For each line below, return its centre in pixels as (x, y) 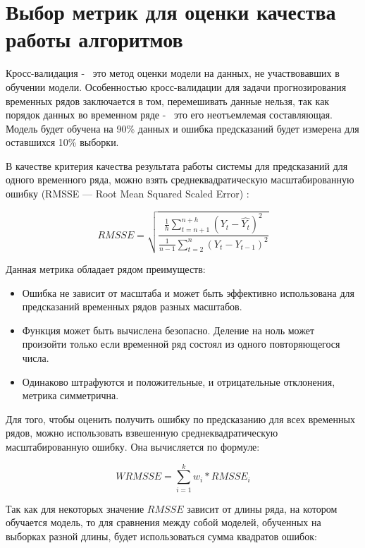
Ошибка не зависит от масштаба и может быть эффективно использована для (188, 292)
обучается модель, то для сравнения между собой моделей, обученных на (163, 522)
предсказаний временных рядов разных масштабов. (132, 306)
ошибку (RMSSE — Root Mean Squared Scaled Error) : (128, 194)
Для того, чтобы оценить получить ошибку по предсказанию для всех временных (180, 419)
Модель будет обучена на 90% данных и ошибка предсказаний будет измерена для (182, 128)
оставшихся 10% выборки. (62, 142)
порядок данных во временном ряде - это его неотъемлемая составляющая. (169, 115)
